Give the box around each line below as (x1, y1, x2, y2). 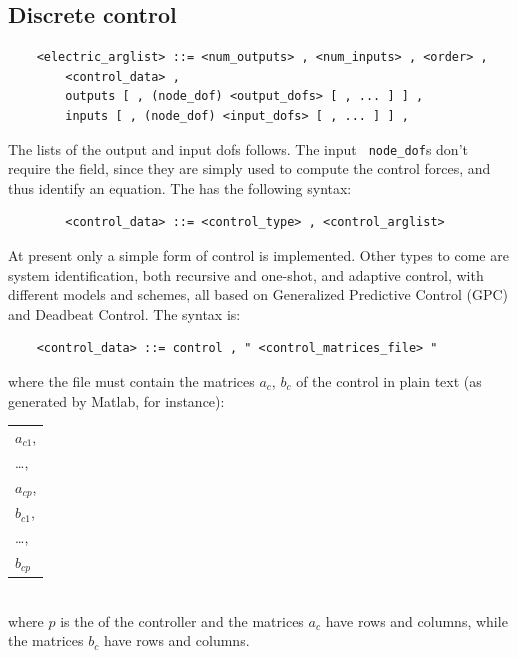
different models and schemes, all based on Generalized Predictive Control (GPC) (8, 284, 508, 305)
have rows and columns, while (325, 610, 508, 631)
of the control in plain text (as (296, 370, 482, 391)
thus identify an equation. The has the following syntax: (8, 177, 352, 198)
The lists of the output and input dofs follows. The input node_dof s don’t (8, 138, 468, 159)
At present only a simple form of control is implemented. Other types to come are (8, 245, 509, 266)
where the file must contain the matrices (8, 370, 255, 391)
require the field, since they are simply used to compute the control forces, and (8, 158, 491, 179)
